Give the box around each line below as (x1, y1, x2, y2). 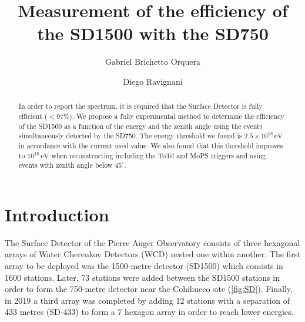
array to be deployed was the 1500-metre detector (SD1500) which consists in (5, 260, 283, 272)
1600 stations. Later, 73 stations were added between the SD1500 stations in (5, 271, 280, 283)
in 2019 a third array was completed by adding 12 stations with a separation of (5, 294, 290, 306)
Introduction (5, 202, 109, 226)
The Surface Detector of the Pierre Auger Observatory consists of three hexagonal (5, 236, 300, 248)
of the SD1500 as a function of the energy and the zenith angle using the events (18, 121, 263, 131)
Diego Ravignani (123, 75, 183, 87)
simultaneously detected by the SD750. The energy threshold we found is (18, 131, 242, 141)
